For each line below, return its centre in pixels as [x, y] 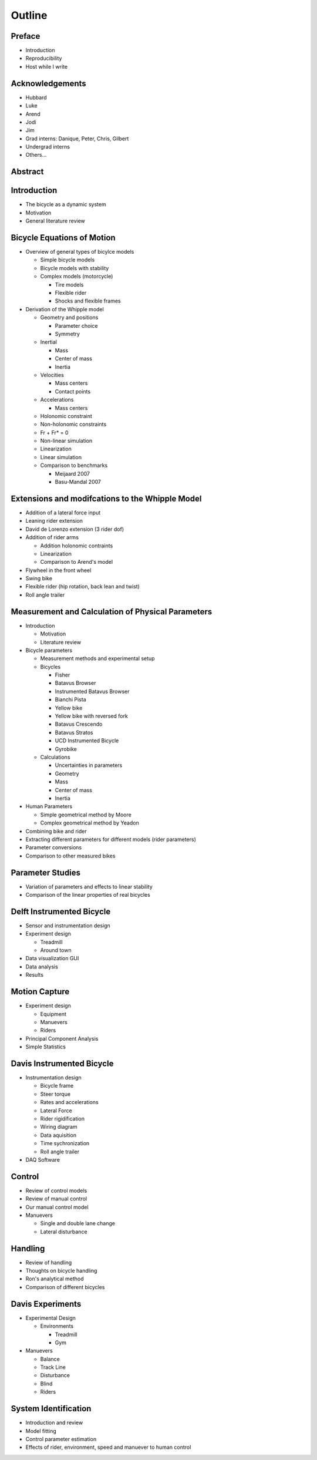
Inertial [48, 342]
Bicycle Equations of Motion [63, 238]
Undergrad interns [48, 147]
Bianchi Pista [70, 699]
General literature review [55, 221]
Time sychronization [65, 1143]
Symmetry [68, 334]
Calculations [55, 757]
